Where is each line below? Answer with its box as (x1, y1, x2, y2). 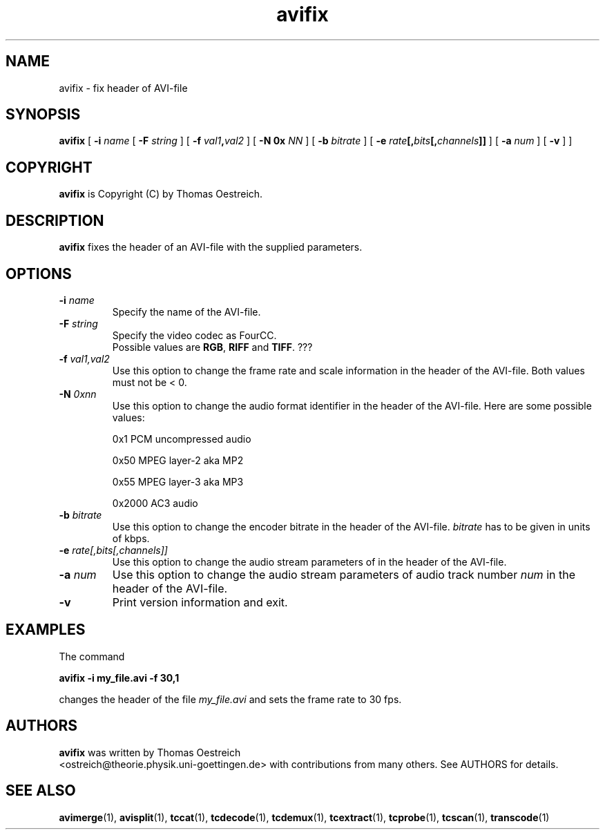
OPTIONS (6, 265, 72, 282)
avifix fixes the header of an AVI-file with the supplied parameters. (59, 241, 363, 253)
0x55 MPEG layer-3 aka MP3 (112, 475, 244, 488)
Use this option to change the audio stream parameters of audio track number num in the (112, 567, 575, 582)
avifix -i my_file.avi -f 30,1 (59, 671, 180, 684)
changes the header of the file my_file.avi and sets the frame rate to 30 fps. (59, 693, 402, 705)
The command (59, 650, 125, 662)
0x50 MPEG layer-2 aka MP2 (112, 454, 244, 466)
